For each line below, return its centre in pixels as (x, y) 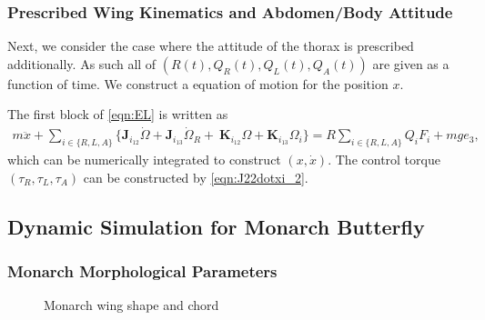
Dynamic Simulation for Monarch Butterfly (216, 226)
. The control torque (384, 160)
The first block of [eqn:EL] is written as (118, 114)
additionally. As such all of (82, 63)
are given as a (411, 63)
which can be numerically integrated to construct (144, 160)
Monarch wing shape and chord (131, 305)
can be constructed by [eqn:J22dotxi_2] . (196, 177)
